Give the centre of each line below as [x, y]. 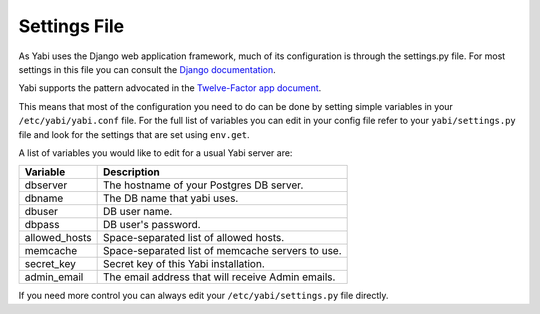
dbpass [42, 225]
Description [131, 172]
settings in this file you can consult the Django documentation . [147, 69]
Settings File [71, 26]
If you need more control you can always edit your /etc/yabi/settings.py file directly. [203, 296]
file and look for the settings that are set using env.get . [134, 134]
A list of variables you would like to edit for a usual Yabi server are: [155, 152]
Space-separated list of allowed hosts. [194, 238]
